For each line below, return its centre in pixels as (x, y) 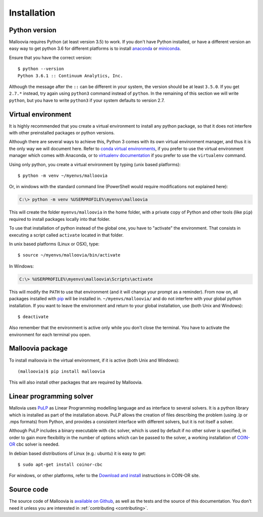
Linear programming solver (51, 397)
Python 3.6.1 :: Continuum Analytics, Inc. (70, 75)
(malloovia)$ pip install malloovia (61, 371)
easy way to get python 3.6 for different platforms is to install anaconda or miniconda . (95, 48)
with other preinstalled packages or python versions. (62, 133)
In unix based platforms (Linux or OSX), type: (54, 244)
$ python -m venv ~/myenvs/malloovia (63, 176)
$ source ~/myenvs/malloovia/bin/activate (69, 255)
